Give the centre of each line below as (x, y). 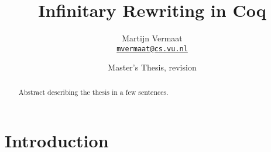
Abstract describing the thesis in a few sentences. (93, 92)
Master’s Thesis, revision (152, 67)
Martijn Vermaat (152, 38)
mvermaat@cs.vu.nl (152, 49)
